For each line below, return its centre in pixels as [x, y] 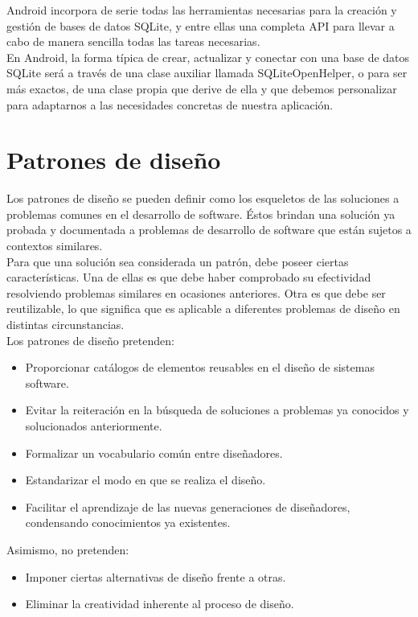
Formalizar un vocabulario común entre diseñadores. [154, 452]
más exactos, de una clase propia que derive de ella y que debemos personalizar [202, 88]
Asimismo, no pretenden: [68, 549]
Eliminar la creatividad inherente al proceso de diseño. [160, 604]
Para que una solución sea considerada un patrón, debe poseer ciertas [178, 261]
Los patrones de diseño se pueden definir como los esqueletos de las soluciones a [203, 198]
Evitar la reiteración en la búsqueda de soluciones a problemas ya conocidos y [217, 410]
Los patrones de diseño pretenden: [90, 340]
